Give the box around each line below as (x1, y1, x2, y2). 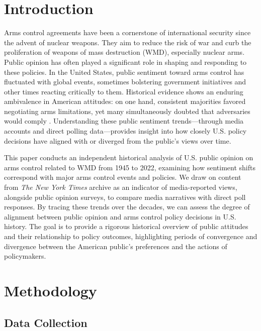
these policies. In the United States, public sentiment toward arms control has (4, 66, 244, 77)
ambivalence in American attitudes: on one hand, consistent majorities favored (4, 96, 246, 106)
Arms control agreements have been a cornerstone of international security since (4, 27, 251, 38)
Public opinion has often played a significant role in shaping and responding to (4, 56, 247, 67)
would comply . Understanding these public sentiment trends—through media (4, 116, 244, 126)
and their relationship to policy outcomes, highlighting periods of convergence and (4, 231, 257, 241)
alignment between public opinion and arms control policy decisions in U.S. (4, 211, 236, 222)
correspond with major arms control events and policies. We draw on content (4, 172, 241, 182)
